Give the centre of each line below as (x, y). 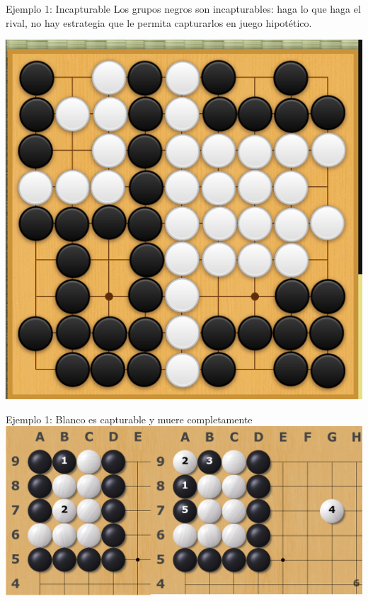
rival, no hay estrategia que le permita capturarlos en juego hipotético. (159, 22)
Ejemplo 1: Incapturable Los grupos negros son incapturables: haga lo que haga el (183, 8)
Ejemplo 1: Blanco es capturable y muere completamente (129, 419)
